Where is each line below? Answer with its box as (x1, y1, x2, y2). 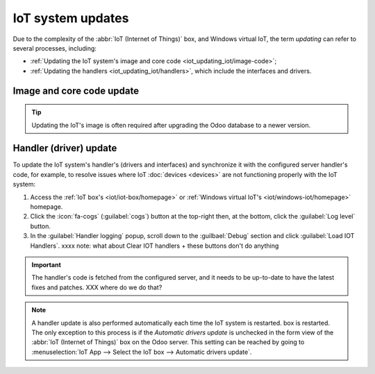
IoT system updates (12, 10, 129, 26)
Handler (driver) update (12, 142, 117, 154)
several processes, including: (12, 44, 97, 52)
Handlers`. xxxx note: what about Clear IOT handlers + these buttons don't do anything (30, 241, 279, 250)
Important (31, 260, 62, 269)
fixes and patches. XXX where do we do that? (31, 283, 162, 291)
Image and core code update (12, 85, 139, 96)
